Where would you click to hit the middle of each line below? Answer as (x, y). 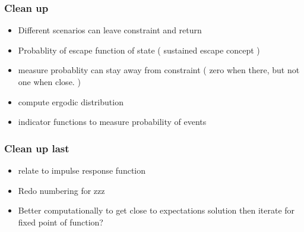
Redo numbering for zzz (61, 190)
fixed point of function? (61, 222)
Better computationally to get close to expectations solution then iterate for (156, 210)
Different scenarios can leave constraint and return (110, 30)
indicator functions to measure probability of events (112, 122)
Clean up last (37, 148)
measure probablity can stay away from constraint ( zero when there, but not (159, 70)
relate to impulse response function (82, 170)
